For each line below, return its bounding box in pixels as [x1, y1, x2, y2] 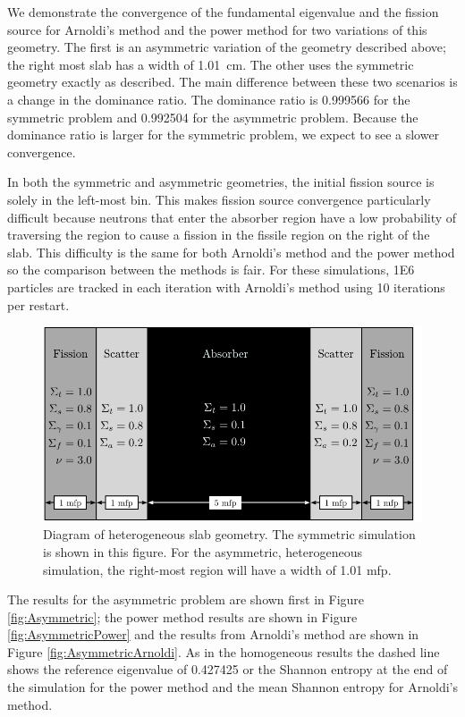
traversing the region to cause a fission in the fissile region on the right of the [7, 225, 430, 244]
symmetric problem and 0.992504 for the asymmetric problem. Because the [7, 107, 418, 126]
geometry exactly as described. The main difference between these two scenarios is [7, 72, 458, 91]
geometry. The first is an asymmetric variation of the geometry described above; [7, 38, 446, 56]
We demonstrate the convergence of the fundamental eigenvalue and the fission [7, 3, 439, 21]
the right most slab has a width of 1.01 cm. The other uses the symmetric [7, 55, 414, 73]
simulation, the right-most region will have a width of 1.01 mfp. [43, 560, 392, 578]
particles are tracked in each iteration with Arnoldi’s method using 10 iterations [7, 277, 445, 296]
